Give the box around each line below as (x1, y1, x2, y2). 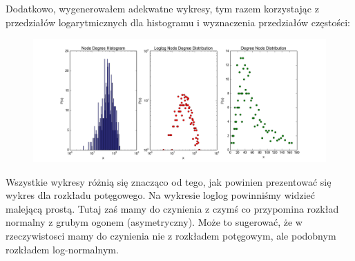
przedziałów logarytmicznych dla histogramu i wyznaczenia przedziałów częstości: (6, 14, 350, 29)
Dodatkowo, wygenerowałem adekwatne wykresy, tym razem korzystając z (6, 1, 319, 15)
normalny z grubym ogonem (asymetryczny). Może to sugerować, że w (6, 215, 303, 229)
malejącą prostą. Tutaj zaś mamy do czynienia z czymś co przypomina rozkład (6, 201, 339, 215)
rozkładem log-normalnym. (6, 242, 119, 256)
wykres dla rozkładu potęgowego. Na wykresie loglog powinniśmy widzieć (6, 188, 315, 202)
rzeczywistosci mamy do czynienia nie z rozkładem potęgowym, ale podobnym (6, 229, 336, 243)
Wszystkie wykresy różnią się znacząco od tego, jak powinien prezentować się (6, 174, 332, 188)
